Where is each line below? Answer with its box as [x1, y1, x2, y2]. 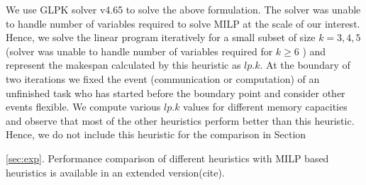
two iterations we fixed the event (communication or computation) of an [6, 71, 320, 86]
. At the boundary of [260, 57, 350, 72]
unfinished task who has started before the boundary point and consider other [6, 85, 345, 100]
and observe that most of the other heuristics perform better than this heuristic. [6, 113, 355, 128]
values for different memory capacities [183, 99, 348, 114]
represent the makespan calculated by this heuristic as [6, 57, 241, 72]
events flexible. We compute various [6, 99, 161, 114]
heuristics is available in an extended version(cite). [6, 164, 225, 179]
